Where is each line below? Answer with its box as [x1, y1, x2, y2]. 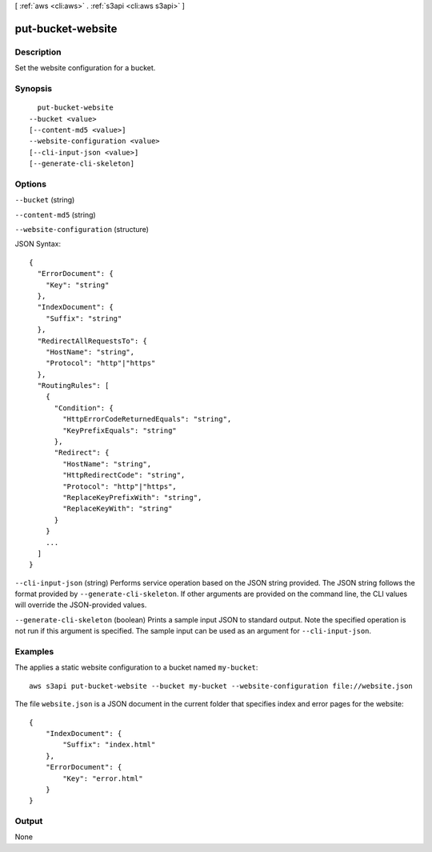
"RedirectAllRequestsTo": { [37, 336, 148, 346]
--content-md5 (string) [14, 210, 96, 219]
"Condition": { [54, 403, 114, 412]
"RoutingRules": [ [37, 381, 110, 390]
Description [14, 46, 62, 58]
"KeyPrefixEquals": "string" [62, 426, 178, 435]
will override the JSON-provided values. [14, 600, 147, 610]
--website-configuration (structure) [14, 224, 150, 234]
